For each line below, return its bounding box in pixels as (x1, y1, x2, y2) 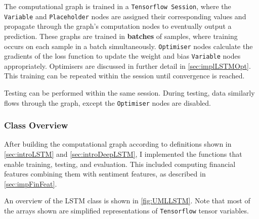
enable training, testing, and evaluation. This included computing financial (4, 158, 236, 169)
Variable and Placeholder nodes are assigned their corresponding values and (4, 11, 246, 21)
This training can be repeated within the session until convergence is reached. (4, 70, 245, 81)
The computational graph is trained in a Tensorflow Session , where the (4, 1, 231, 11)
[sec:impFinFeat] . (4, 178, 57, 189)
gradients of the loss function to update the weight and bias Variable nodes (4, 51, 241, 61)
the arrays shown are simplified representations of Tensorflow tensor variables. (4, 205, 249, 216)
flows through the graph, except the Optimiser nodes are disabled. (4, 97, 211, 108)
